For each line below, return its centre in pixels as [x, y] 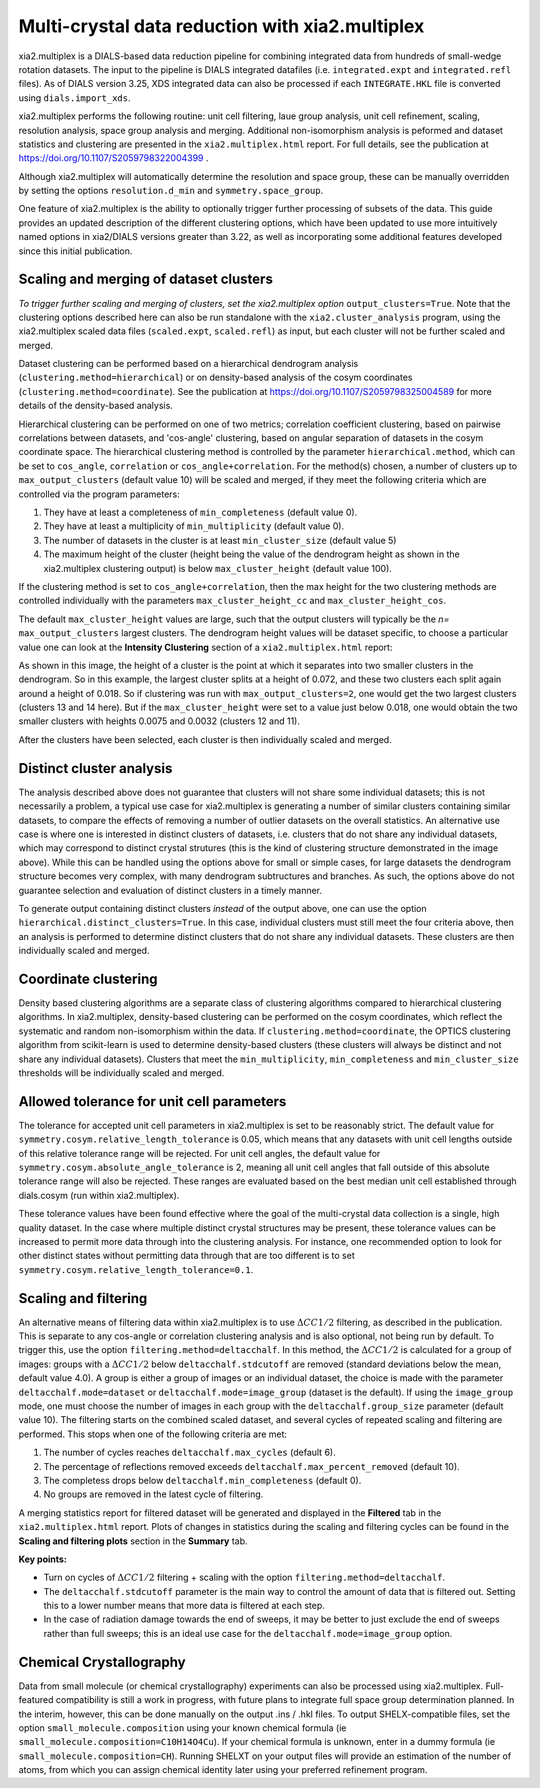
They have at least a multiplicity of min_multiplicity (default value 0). [194, 526]
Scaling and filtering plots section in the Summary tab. [133, 1541]
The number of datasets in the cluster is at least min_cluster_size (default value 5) [220, 540]
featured [36, 1700]
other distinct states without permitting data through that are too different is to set [186, 1256]
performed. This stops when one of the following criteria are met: [153, 1434]
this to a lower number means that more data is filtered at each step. [184, 1606]
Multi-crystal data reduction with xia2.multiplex [221, 26]
